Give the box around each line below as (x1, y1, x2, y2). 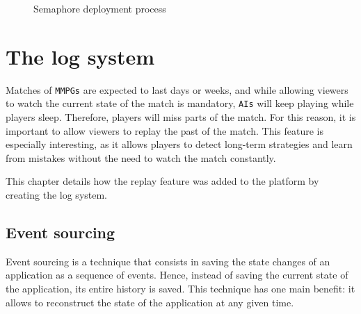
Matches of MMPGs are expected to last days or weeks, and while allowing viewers (6, 82, 348, 97)
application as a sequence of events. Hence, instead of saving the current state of (6, 267, 348, 282)
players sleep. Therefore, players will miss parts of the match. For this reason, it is (6, 110, 356, 124)
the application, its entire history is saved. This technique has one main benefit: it (6, 281, 355, 295)
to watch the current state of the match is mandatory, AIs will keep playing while (6, 96, 354, 110)
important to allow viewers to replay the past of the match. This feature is (6, 123, 323, 138)
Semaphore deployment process (33, 1, 166, 15)
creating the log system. (6, 188, 108, 201)
